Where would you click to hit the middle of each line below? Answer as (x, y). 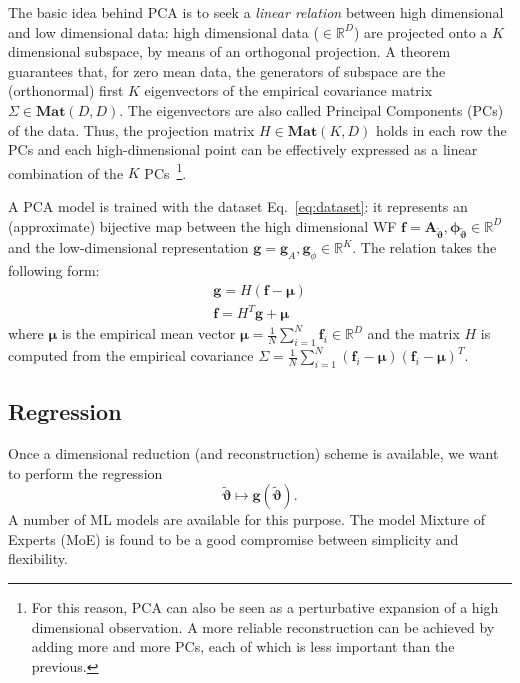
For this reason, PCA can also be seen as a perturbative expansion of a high (265, 607)
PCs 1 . (165, 171)
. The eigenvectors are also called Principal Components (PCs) (311, 109)
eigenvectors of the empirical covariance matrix (288, 90)
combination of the (66, 172)
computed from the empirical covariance (131, 355)
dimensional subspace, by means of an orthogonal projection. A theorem (229, 51)
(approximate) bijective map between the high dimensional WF (202, 225)
